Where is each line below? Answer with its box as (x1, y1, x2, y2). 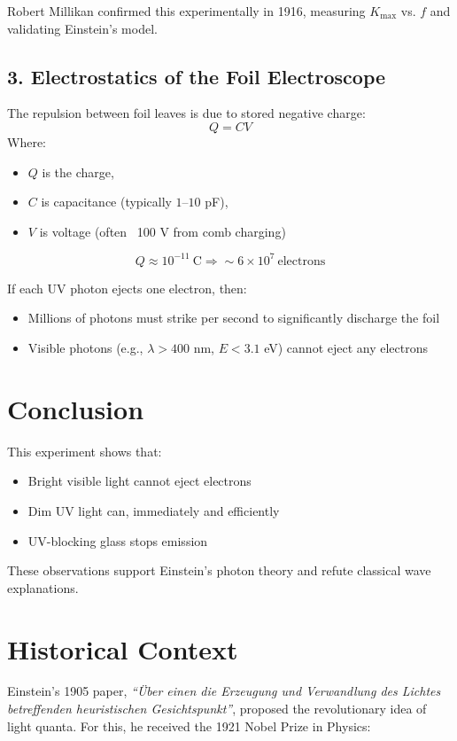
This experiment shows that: (7, 441, 162, 460)
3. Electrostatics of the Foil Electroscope (7, 62, 386, 90)
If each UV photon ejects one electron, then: (7, 278, 247, 297)
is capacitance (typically (41, 192, 172, 211)
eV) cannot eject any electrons (264, 339, 429, 357)
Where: (7, 132, 46, 151)
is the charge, (42, 162, 114, 181)
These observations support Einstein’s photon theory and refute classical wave (7, 561, 431, 580)
